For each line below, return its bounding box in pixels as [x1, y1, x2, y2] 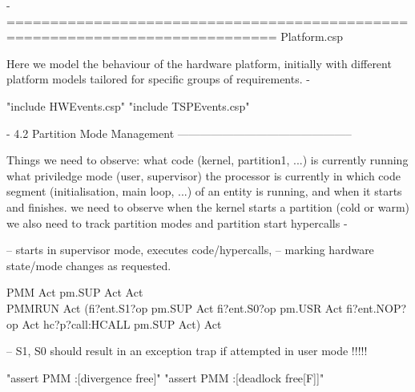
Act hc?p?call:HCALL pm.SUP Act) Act [22, 315, 222, 332]
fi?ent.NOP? [346, 299, 407, 316]
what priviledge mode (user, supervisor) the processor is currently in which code [6, 167, 401, 184]
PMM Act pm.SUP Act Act [6, 284, 143, 301]
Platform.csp [280, 28, 344, 45]
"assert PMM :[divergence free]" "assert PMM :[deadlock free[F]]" [6, 369, 324, 386]
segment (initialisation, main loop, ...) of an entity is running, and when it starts [6, 183, 402, 200]
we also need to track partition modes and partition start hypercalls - [6, 214, 348, 231]
